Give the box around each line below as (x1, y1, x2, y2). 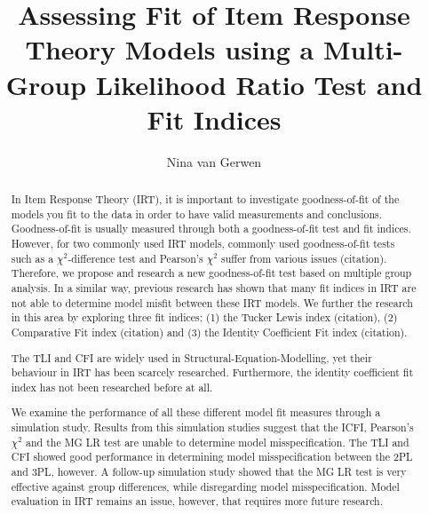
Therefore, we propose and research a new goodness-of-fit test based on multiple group (11, 265, 412, 281)
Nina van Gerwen (166, 152, 262, 170)
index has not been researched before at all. (11, 379, 213, 394)
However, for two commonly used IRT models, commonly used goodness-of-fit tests (11, 236, 395, 251)
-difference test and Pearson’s (68, 250, 203, 265)
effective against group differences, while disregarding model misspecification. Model (11, 478, 400, 494)
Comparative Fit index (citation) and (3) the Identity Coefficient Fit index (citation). (11, 324, 408, 339)
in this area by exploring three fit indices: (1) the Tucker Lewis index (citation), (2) (11, 310, 398, 325)
